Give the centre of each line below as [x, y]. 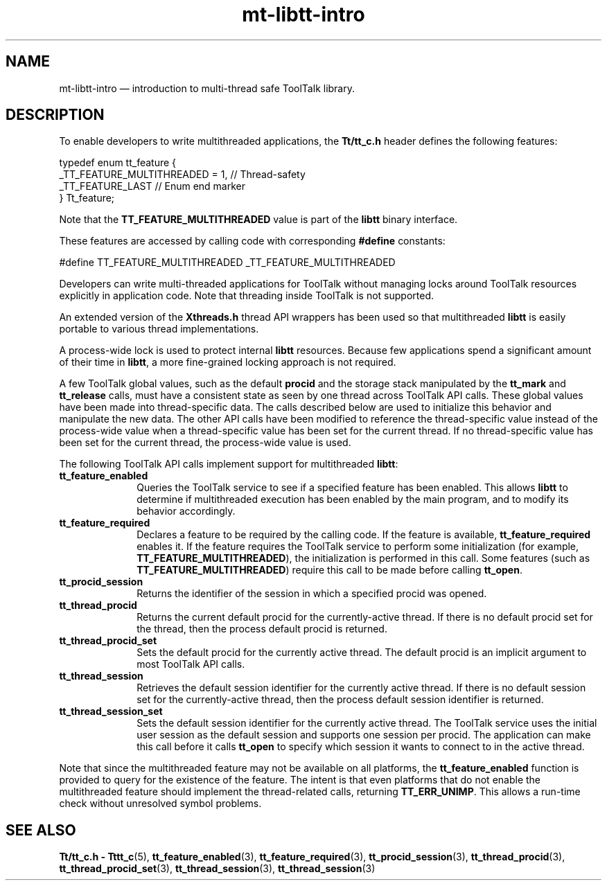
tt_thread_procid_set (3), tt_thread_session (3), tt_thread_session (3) [217, 869]
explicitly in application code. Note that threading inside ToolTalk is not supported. [246, 296]
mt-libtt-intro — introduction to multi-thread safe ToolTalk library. [207, 88]
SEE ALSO [41, 830]
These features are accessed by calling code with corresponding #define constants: [252, 241]
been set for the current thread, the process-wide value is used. [205, 443]
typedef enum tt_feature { [118, 163]
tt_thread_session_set [111, 711]
